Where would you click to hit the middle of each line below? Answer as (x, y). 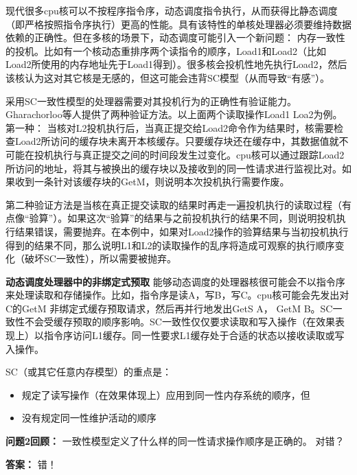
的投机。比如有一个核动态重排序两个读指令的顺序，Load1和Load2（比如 (166, 50)
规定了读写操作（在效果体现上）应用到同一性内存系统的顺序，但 (166, 394)
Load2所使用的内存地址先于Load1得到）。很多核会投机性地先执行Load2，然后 (176, 64)
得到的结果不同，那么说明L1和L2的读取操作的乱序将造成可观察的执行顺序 (170, 245)
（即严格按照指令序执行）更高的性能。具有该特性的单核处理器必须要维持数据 (178, 24)
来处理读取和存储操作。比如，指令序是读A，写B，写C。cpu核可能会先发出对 (177, 295)
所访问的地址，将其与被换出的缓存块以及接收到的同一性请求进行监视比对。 (174, 168)
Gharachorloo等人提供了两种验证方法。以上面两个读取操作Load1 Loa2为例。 (174, 114)
